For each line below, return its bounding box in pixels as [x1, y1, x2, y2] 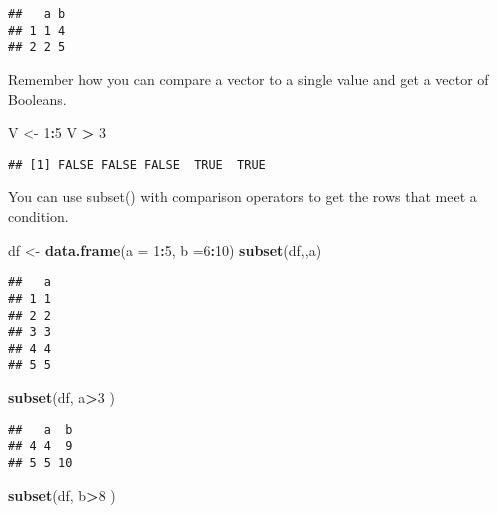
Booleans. [8, 88, 67, 109]
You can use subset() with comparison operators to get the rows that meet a [8, 186, 477, 207]
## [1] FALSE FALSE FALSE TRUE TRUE [8, 157, 266, 172]
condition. [8, 206, 69, 226]
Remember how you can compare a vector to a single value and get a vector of [8, 68, 489, 89]
